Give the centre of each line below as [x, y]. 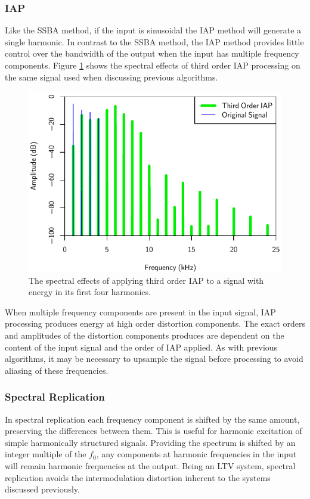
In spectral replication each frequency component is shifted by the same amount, [152, 419]
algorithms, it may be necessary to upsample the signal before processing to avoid [154, 359]
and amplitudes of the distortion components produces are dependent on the [145, 335]
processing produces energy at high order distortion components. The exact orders [155, 323]
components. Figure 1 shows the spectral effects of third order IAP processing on [153, 65]
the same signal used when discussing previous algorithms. [111, 77]
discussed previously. [42, 489]
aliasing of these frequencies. [57, 370]
